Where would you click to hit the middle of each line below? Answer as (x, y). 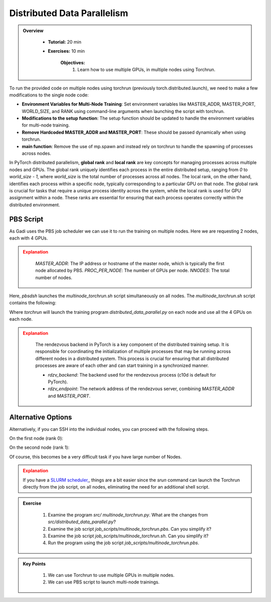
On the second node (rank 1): (39, 447)
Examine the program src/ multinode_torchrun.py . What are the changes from (128, 515)
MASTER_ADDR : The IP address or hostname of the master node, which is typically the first (130, 263)
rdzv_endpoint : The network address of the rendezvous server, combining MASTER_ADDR (141, 389)
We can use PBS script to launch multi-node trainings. (104, 582)
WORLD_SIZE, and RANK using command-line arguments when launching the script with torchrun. (123, 111)
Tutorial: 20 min (64, 42)
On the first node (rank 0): (36, 438)
